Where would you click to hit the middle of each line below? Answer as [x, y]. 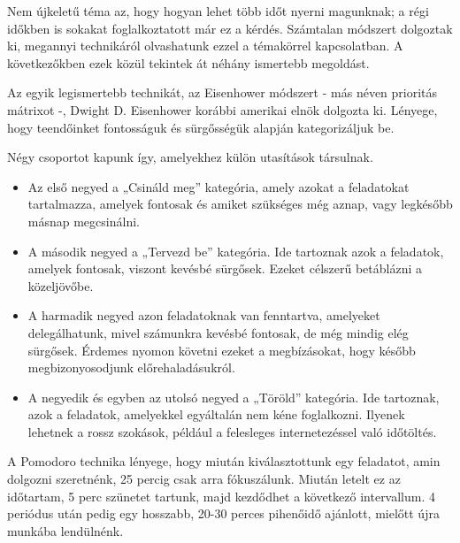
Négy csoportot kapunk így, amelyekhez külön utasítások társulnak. [190, 157]
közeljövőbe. [61, 285]
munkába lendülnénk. [65, 530]
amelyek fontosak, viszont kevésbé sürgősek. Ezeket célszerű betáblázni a [225, 268]
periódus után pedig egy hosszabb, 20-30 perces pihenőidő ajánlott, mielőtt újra [223, 513]
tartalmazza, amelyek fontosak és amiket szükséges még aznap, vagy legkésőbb [240, 204]
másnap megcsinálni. [84, 221]
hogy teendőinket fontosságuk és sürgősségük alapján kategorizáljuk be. [201, 127]
